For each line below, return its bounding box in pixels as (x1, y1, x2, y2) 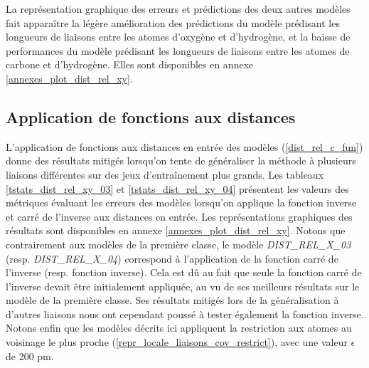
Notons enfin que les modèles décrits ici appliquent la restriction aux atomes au (6, 320, 352, 335)
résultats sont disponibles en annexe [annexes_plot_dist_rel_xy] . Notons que (6, 223, 346, 238)
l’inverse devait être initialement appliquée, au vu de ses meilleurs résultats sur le (6, 278, 360, 293)
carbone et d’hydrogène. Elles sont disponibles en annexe (6, 57, 254, 72)
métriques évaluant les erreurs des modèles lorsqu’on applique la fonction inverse (6, 195, 357, 210)
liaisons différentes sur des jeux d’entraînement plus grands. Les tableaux (6, 167, 324, 182)
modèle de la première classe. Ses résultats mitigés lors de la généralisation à (6, 293, 339, 307)
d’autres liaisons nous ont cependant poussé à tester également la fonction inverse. (6, 306, 364, 321)
